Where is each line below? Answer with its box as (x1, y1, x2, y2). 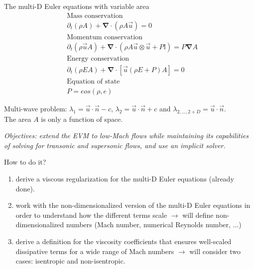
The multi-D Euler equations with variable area (4, 1, 149, 11)
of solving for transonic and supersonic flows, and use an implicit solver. (4, 140, 226, 150)
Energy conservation (67, 55, 129, 62)
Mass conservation (67, 12, 123, 19)
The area (4, 113, 31, 124)
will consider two (189, 246, 241, 256)
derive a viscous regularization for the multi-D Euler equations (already (15, 174, 234, 184)
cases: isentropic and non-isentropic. (15, 256, 126, 266)
